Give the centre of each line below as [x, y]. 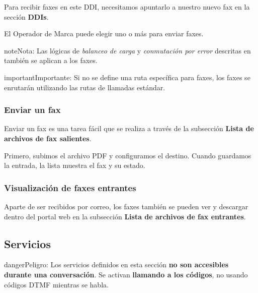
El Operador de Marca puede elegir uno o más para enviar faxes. [104, 34]
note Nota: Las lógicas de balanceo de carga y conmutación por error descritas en [127, 50]
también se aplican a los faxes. [51, 60]
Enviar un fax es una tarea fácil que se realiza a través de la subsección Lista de [129, 128]
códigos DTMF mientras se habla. [56, 284]
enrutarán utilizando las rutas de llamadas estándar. [85, 87]
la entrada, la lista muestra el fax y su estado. [75, 165]
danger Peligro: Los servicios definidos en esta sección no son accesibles [116, 265]
